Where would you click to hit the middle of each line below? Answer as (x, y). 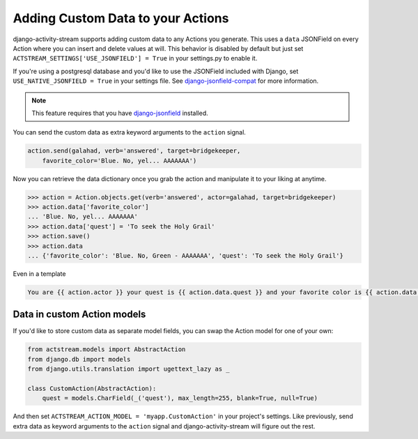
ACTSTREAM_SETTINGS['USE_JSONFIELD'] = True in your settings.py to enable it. (135, 59)
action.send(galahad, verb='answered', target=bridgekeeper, (134, 151)
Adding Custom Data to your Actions (121, 18)
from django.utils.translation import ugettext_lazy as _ (129, 369)
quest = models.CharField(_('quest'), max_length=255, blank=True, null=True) (180, 398)
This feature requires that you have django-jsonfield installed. (120, 113)
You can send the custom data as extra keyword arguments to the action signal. (130, 132)
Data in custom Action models (79, 315)
